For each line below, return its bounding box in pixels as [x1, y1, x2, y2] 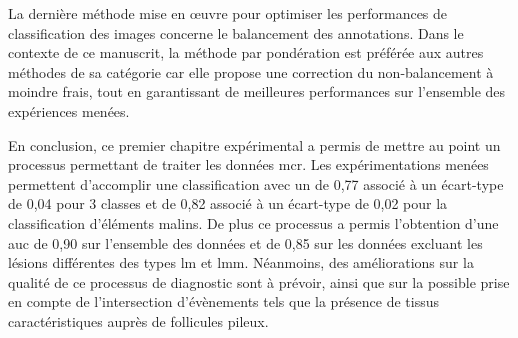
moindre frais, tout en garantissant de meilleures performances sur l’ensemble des [8, 81, 506, 102]
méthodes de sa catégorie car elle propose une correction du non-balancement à [8, 61, 494, 82]
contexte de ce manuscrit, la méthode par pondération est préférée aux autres [8, 42, 484, 63]
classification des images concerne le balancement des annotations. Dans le [8, 22, 464, 43]
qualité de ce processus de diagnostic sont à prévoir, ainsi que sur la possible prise [8, 271, 510, 292]
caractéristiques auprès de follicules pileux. [8, 310, 269, 331]
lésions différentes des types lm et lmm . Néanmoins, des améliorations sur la [8, 252, 474, 273]
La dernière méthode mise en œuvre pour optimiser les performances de [8, 3, 448, 23]
